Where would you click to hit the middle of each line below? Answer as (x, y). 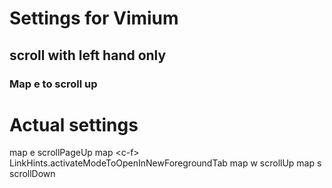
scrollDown (32, 174)
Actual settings (74, 124)
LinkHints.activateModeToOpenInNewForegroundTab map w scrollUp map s (165, 163)
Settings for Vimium (94, 18)
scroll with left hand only (88, 55)
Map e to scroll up (53, 84)
